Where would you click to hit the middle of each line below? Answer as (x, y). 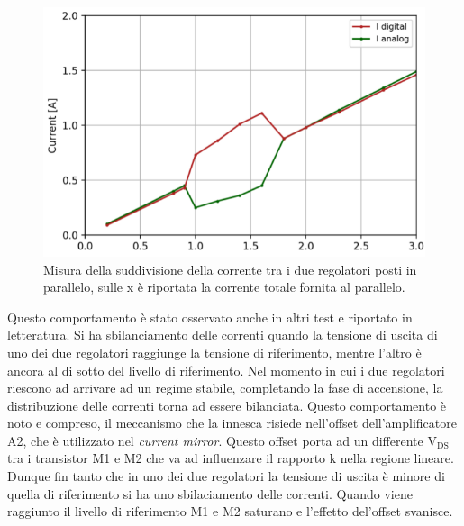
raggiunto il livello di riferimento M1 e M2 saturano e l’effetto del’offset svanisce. (230, 511)
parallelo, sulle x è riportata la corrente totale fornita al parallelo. (224, 287)
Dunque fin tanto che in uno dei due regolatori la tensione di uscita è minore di (226, 476)
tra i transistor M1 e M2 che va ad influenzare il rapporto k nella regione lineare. (231, 458)
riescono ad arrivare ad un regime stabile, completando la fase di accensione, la (225, 388)
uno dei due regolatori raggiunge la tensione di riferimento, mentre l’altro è (214, 352)
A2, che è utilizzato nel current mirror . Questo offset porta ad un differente (215, 440)
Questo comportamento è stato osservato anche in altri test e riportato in (210, 317)
